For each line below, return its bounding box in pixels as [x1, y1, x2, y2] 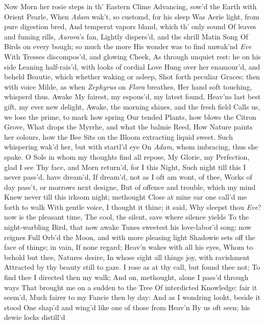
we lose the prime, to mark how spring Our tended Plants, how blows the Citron [4, 111, 256, 122]
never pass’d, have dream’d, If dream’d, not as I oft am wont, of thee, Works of [4, 171, 252, 182]
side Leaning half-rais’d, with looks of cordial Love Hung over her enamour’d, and [4, 61, 260, 72]
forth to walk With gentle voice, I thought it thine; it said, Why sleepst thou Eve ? [4, 201, 261, 212]
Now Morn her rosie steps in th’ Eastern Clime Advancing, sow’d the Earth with [4, 1, 257, 11]
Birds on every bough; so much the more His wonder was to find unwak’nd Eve [4, 41, 252, 52]
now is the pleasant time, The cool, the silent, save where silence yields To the [4, 211, 249, 222]
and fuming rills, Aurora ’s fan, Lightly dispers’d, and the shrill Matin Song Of [4, 31, 248, 41]
